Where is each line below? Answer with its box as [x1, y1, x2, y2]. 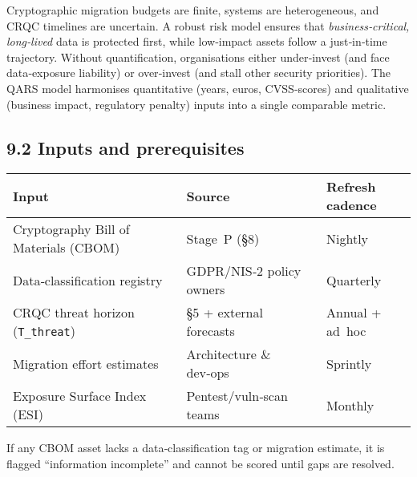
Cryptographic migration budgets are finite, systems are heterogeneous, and [6, 2, 379, 18]
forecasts [186, 321, 235, 341]
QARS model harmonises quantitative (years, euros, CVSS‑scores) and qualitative [6, 79, 409, 96]
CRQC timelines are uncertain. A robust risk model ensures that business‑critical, [6, 17, 410, 34]
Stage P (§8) [186, 228, 260, 248]
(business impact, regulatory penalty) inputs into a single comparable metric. [6, 95, 387, 112]
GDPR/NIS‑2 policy [186, 261, 302, 281]
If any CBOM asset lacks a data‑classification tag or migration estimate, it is [6, 439, 385, 456]
